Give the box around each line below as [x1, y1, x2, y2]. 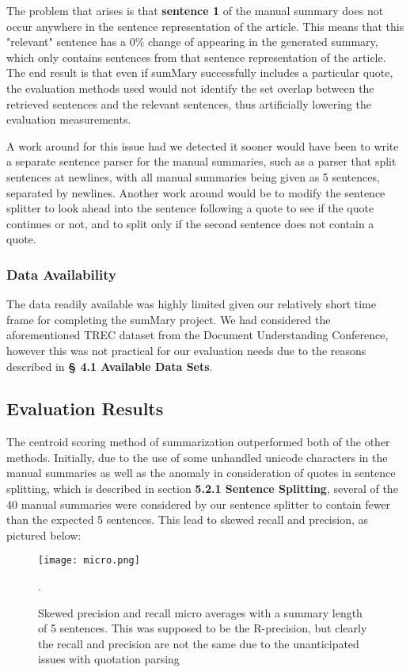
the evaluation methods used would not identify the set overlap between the [6, 79, 374, 96]
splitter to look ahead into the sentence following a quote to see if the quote [6, 200, 374, 216]
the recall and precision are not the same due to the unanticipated [38, 635, 359, 651]
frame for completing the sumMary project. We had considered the [6, 311, 331, 327]
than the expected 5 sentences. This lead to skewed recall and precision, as [6, 511, 369, 528]
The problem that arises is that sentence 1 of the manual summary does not [6, 2, 384, 18]
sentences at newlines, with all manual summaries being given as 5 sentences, [6, 168, 380, 185]
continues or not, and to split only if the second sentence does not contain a [6, 215, 374, 231]
